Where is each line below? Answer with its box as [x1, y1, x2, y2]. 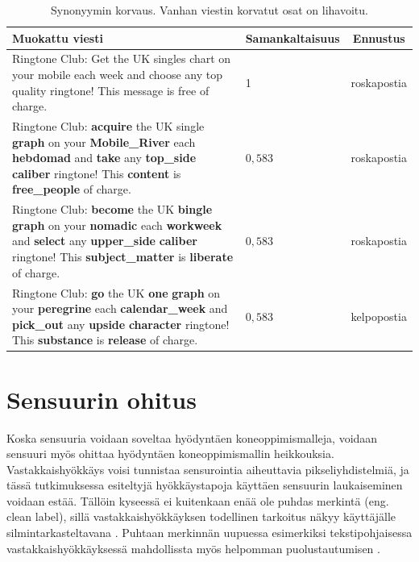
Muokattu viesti [12, 29, 103, 46]
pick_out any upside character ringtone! [12, 315, 230, 332]
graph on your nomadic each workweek [12, 216, 222, 233]
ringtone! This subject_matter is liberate [12, 248, 234, 265]
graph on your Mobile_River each [12, 133, 196, 150]
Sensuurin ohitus [6, 382, 197, 415]
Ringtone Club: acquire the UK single [12, 118, 205, 135]
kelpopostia [351, 307, 407, 324]
